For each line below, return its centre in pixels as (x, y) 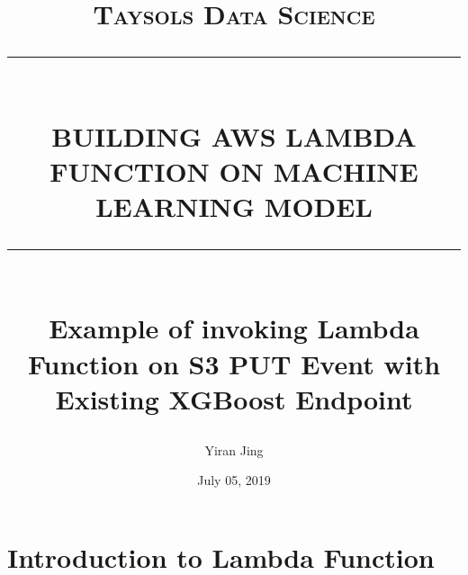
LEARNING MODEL (234, 206)
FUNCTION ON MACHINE (234, 171)
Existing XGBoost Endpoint (234, 398)
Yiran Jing (234, 449)
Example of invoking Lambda (234, 328)
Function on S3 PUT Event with (234, 363)
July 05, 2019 (234, 480)
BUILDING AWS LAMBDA (234, 135)
